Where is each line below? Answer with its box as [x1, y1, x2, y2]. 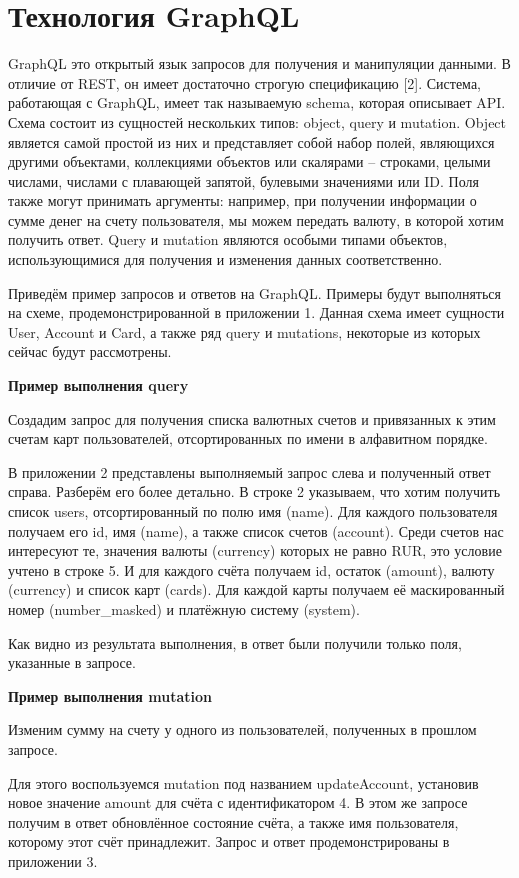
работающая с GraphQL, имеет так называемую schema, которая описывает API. [8, 92, 506, 113]
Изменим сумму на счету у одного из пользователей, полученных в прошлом [8, 719, 477, 740]
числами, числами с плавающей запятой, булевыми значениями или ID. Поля [8, 170, 479, 191]
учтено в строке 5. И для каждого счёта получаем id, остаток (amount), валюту [8, 559, 495, 580]
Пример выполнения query [8, 375, 189, 396]
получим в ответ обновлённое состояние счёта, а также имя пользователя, [8, 811, 459, 832]
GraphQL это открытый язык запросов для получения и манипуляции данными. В [8, 53, 511, 74]
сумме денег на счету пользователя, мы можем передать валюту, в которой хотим [8, 209, 504, 230]
